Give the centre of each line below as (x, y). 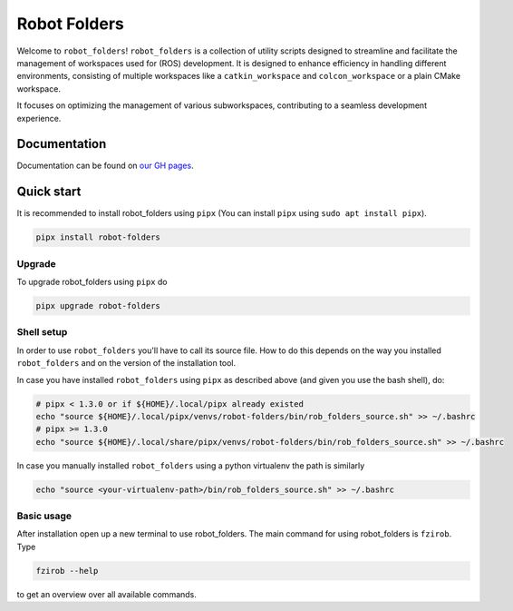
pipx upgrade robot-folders (98, 306)
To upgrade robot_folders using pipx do (92, 282)
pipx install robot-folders (98, 237)
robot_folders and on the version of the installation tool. (126, 363)
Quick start (49, 192)
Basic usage (44, 516)
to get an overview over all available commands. (106, 594)
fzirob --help (67, 571)
